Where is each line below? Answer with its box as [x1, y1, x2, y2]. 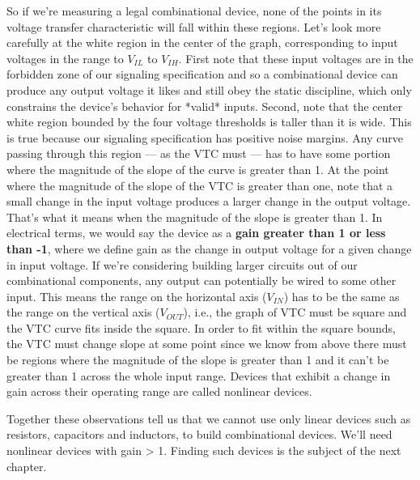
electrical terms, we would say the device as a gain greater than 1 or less [6, 224, 386, 241]
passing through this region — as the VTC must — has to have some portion [6, 145, 391, 162]
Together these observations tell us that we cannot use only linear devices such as [6, 410, 411, 427]
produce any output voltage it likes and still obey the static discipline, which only [6, 81, 412, 98]
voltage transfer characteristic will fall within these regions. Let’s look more [6, 18, 381, 35]
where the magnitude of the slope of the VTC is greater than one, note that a [6, 176, 393, 193]
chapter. [6, 457, 47, 474]
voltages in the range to [6, 49, 124, 66]
